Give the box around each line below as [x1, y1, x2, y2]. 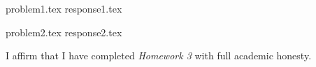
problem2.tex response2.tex [6, 24, 122, 39]
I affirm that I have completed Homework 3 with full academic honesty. [6, 48, 312, 63]
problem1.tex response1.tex [6, 1, 122, 15]
